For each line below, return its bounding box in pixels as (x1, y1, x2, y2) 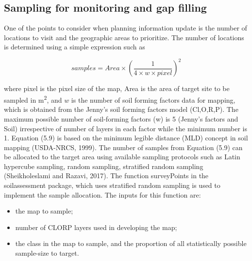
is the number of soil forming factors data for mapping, (71, 94, 235, 105)
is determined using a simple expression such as (4, 42, 145, 52)
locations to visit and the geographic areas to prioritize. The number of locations (4, 32, 244, 42)
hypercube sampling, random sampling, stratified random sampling (4, 161, 203, 171)
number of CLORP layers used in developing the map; (15, 222, 177, 232)
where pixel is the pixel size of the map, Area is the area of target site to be (4, 83, 230, 93)
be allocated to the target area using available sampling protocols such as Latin (4, 152, 240, 162)
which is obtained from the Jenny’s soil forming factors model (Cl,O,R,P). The (4, 104, 238, 114)
